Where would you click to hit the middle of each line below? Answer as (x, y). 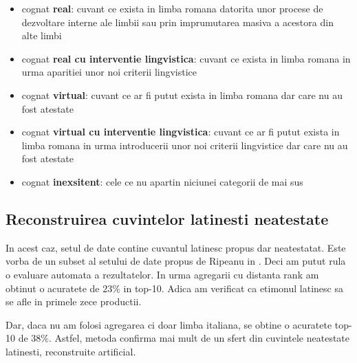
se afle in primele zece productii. (74, 301)
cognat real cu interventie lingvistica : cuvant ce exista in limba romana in (186, 58)
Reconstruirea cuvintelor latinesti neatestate (167, 218)
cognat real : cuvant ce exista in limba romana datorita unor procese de (172, 8)
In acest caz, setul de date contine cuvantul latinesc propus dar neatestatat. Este (176, 247)
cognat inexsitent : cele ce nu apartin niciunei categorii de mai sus (162, 181)
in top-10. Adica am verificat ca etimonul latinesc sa (233, 288)
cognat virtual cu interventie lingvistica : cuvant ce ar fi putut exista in (181, 132)
